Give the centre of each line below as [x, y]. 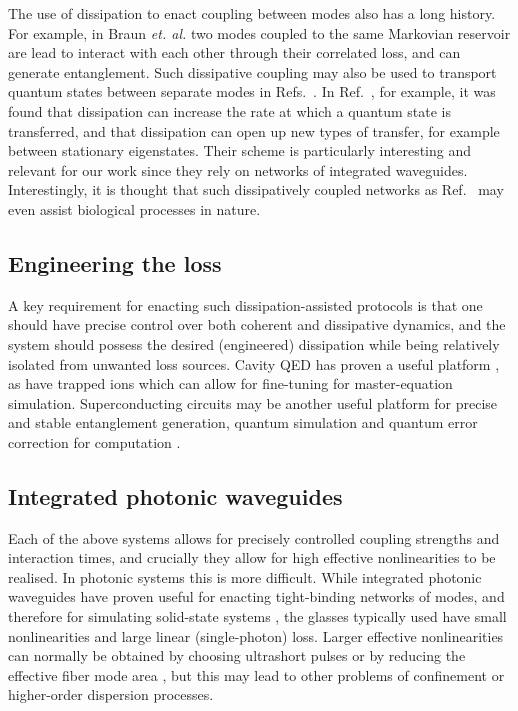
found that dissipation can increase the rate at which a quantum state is [230, 110]
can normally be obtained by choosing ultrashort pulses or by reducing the [237, 655]
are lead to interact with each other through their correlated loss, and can [234, 52]
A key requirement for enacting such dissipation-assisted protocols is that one [245, 304]
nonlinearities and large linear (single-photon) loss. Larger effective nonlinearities [256, 635]
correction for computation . [94, 441]
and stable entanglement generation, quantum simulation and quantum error [243, 422]
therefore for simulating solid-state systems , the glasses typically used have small [257, 616]
